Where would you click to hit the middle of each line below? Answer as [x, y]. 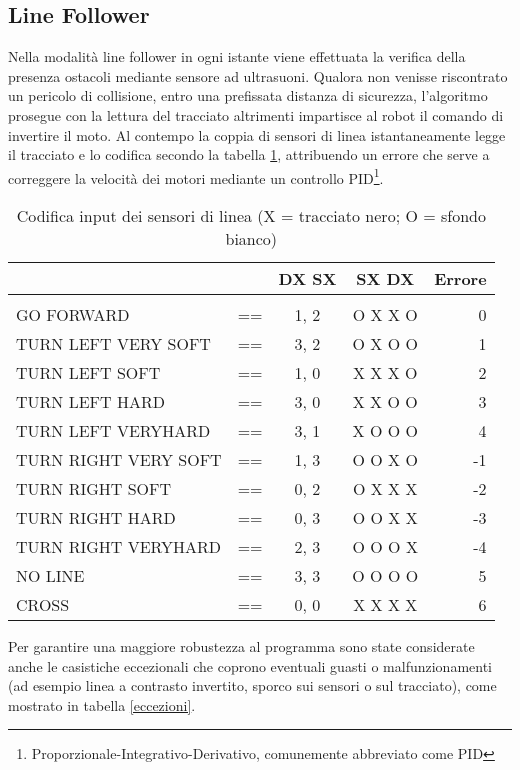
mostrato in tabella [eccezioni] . [102, 704]
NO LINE [50, 576]
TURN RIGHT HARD [96, 518]
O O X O [385, 460]
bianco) [251, 239]
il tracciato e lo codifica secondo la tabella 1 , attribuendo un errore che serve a [249, 154]
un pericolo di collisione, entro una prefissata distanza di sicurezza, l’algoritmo [248, 95]
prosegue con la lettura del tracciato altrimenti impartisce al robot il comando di [256, 114]
